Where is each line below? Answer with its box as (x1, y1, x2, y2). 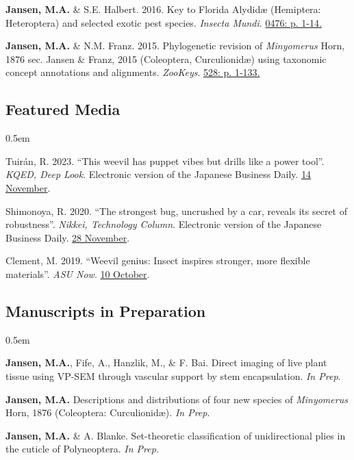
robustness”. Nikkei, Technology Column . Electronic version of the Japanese (5, 217, 322, 231)
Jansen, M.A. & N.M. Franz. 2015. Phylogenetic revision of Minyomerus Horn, (5, 38, 345, 53)
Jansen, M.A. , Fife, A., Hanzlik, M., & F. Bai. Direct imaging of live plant (5, 355, 327, 370)
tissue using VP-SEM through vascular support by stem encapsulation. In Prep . (5, 368, 341, 383)
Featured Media (5, 99, 121, 120)
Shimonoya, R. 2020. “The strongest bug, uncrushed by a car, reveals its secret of (5, 203, 347, 218)
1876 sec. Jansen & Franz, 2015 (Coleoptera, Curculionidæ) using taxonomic (5, 51, 327, 66)
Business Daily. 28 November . (5, 230, 130, 244)
